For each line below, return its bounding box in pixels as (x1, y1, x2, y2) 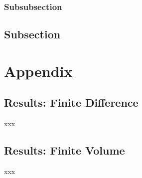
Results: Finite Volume (4, 143, 125, 158)
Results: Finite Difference (4, 95, 139, 110)
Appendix (4, 60, 73, 81)
